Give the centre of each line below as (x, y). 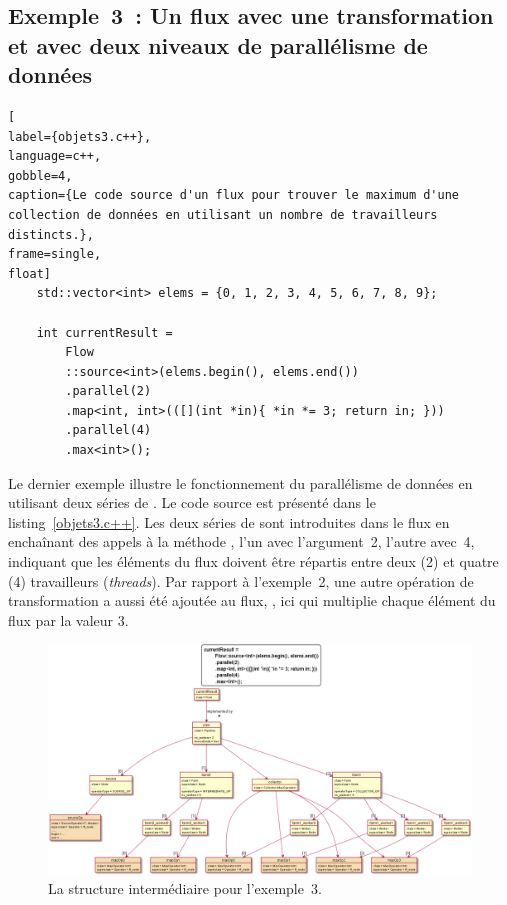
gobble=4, (40, 175)
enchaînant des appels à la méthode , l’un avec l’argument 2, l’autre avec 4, (241, 541)
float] (29, 273)
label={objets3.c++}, (80, 136)
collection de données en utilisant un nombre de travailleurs (223, 214)
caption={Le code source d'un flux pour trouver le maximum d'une (234, 195)
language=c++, (55, 156)
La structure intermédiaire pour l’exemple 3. (185, 888)
